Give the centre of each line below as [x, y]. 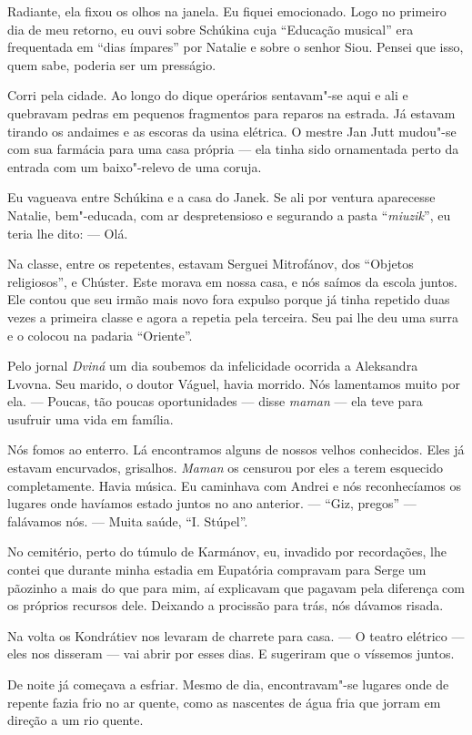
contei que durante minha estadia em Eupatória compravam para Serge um [217, 570]
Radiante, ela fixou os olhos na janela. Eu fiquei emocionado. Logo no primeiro [227, 11]
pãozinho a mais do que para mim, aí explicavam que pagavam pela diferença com [236, 587]
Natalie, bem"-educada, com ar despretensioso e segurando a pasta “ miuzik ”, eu [229, 214]
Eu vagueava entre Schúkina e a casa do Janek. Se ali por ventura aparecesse [221, 197]
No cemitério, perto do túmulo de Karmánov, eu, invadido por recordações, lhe [227, 551]
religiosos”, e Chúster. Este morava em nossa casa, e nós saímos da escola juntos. [233, 281]
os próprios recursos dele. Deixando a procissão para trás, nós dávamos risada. [226, 605]
